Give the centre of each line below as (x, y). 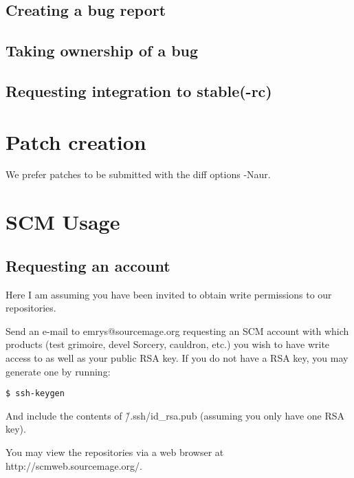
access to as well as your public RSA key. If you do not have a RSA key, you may (177, 358)
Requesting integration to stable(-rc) (139, 90)
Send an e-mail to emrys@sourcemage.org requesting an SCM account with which (177, 330)
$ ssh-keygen (35, 394)
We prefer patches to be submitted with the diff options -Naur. (138, 174)
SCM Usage (63, 222)
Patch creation (76, 141)
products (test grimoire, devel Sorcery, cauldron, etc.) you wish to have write (168, 344)
